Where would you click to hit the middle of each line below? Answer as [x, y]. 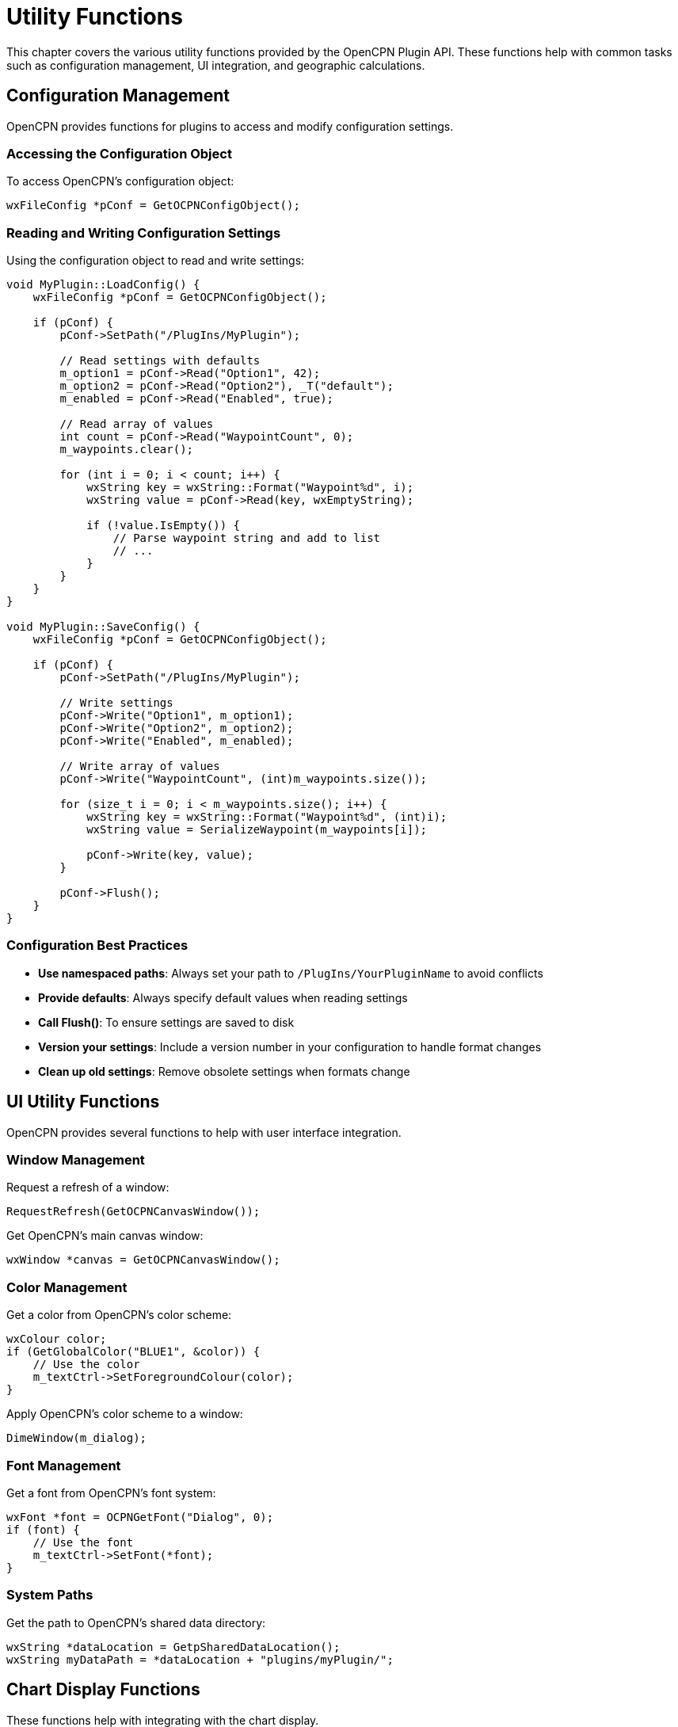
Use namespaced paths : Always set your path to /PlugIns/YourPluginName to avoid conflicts [291, 973]
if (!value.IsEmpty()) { [164, 526]
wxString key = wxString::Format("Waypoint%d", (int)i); [267, 817]
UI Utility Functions [83, 1102]
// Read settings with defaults [160, 361]
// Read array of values [137, 424]
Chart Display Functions [103, 1690]
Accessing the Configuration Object [119, 153]
